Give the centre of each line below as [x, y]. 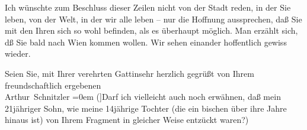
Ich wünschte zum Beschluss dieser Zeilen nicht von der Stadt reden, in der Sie [148, 7]
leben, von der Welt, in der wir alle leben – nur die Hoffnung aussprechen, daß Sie [153, 19]
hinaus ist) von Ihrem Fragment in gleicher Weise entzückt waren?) [127, 120]
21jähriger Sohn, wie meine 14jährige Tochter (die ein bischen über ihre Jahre [146, 108]
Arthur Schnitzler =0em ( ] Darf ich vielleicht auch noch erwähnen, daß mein [143, 97]
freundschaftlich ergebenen [53, 85]
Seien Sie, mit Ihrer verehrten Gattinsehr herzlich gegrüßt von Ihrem [129, 73]
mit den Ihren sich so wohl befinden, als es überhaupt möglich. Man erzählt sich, [151, 30]
